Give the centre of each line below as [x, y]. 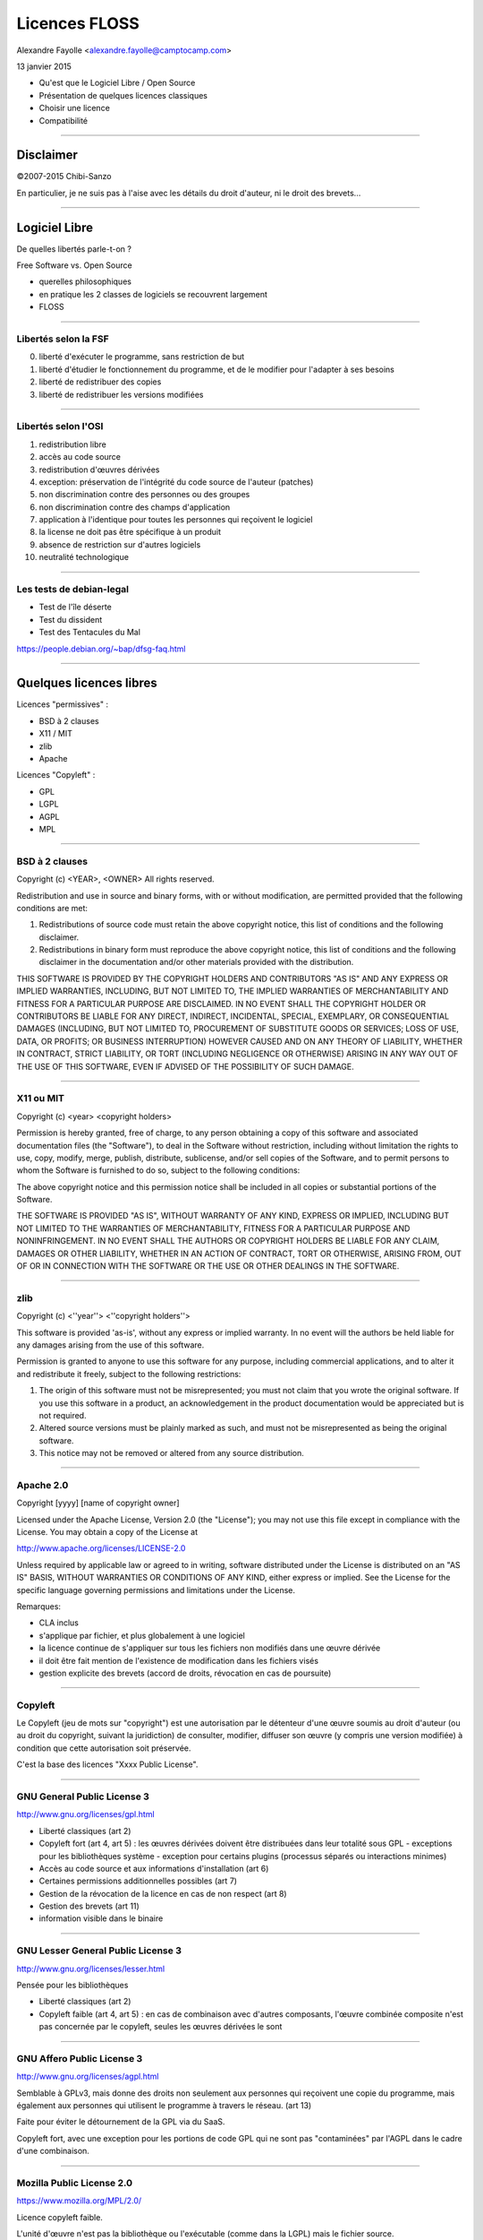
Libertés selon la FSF [63, 339]
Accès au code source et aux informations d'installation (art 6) [154, 1868]
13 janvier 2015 [44, 66]
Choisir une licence [75, 108]
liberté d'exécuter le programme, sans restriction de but [142, 357]
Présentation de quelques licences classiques [123, 95]
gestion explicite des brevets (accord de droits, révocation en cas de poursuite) [185, 1673]
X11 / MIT [56, 734]
